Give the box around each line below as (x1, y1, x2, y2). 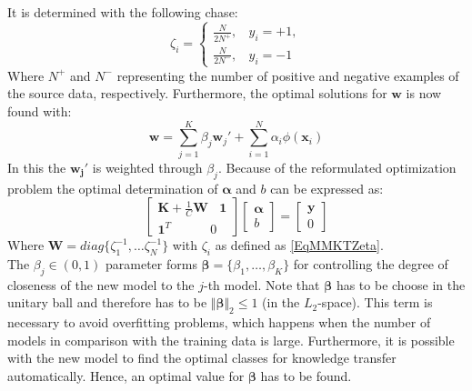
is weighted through (92, 157, 203, 176)
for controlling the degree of (293, 254, 448, 273)
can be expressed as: (270, 178, 384, 197)
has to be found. (260, 366, 352, 385)
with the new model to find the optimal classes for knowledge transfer (7, 348, 397, 367)
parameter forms (105, 254, 197, 273)
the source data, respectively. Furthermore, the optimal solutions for (7, 84, 387, 103)
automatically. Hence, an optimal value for (7, 366, 245, 385)
